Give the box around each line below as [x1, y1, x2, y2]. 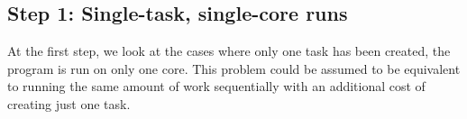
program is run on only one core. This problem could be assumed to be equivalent [7, 59, 461, 78]
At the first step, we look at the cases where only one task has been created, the [7, 41, 451, 60]
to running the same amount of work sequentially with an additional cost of [7, 77, 426, 96]
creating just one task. [7, 94, 131, 113]
